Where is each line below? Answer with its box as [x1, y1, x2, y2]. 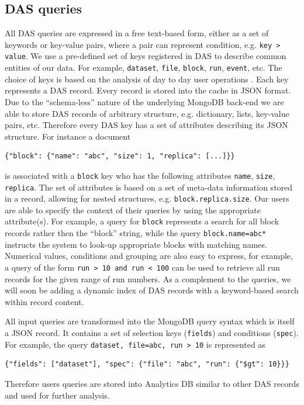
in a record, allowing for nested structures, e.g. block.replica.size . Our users [5, 192, 289, 205]
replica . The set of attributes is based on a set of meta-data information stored [5, 181, 293, 193]
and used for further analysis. [5, 389, 110, 401]
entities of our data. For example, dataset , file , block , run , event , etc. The [5, 61, 282, 74]
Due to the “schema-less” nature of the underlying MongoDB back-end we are [5, 95, 284, 108]
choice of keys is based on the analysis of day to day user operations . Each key [5, 72, 289, 85]
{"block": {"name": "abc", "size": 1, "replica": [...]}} [5, 152, 235, 161]
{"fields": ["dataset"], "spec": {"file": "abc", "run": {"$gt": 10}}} [5, 360, 289, 369]
